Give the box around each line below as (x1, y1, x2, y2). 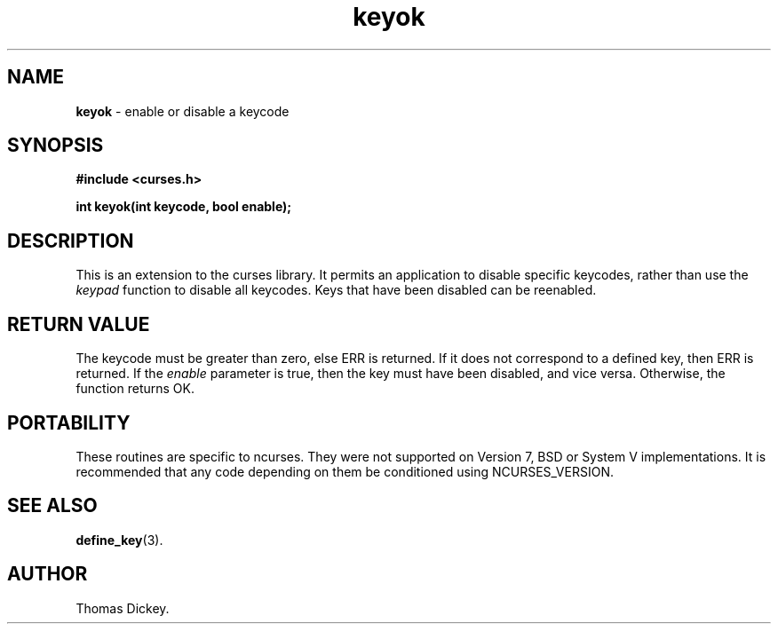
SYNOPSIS (7, 134, 104, 157)
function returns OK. (75, 381, 194, 397)
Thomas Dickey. (75, 600, 170, 616)
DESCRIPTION (7, 229, 134, 252)
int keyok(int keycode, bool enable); (75, 199, 292, 215)
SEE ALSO (7, 494, 98, 517)
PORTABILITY (7, 411, 131, 434)
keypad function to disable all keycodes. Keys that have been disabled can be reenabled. (75, 282, 597, 298)
